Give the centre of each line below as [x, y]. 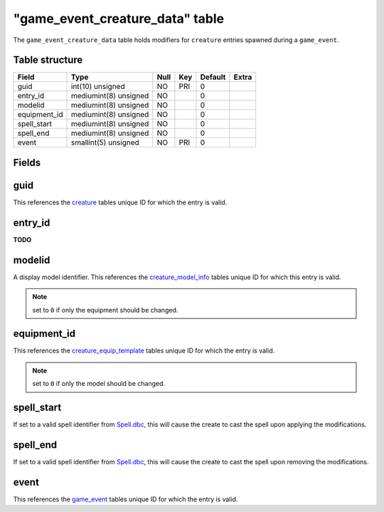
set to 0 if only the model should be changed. [99, 384]
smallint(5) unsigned [106, 142]
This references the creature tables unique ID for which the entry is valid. [120, 202]
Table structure [48, 60]
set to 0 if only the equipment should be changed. [105, 310]
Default [213, 77]
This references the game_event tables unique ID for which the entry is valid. [126, 499]
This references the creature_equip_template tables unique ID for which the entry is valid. [144, 351]
